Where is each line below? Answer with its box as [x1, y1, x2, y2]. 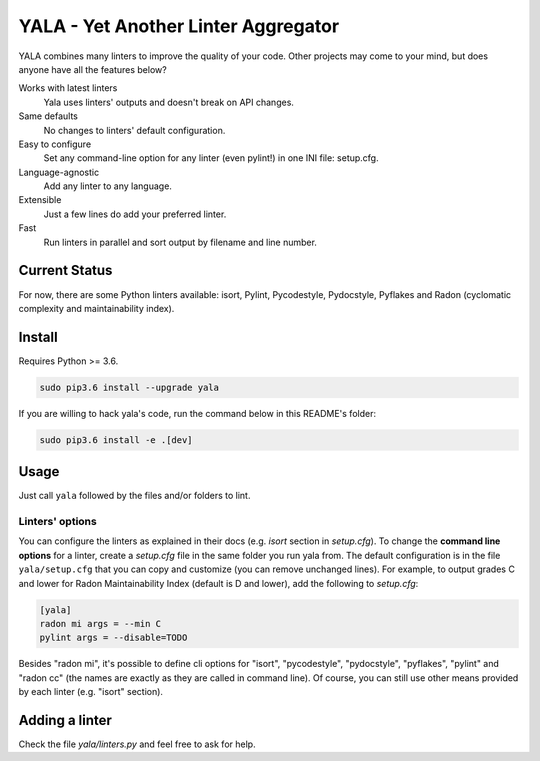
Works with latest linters [18, 82, 118, 94]
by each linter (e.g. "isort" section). [18, 686, 164, 698]
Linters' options [18, 515, 97, 529]
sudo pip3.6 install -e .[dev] [39, 434, 194, 445]
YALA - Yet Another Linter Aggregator [18, 15, 340, 37]
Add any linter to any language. [43, 180, 172, 192]
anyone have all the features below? [18, 63, 167, 75]
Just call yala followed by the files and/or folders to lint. [18, 490, 251, 502]
